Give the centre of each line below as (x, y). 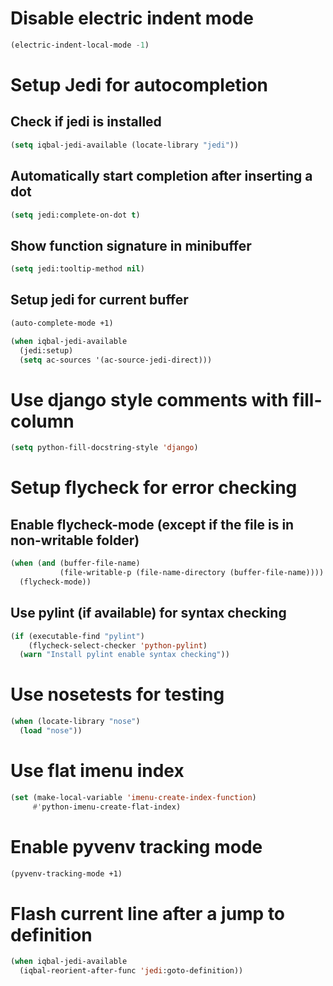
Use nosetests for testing (117, 694)
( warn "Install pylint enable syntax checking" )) (124, 655)
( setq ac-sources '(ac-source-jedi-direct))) (116, 360)
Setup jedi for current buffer (99, 300)
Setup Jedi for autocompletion (139, 85)
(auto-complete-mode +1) (62, 323)
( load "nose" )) (51, 731)
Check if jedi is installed (86, 122)
